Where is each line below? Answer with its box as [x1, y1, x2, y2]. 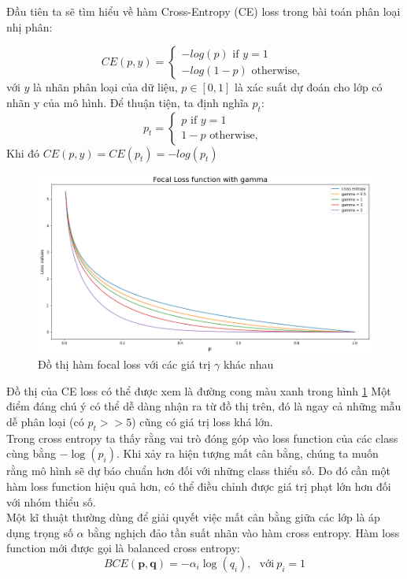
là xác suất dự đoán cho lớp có [235, 79, 383, 95]
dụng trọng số [6, 524, 73, 540]
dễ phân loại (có [6, 414, 84, 430]
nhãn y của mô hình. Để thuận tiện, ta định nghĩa [6, 94, 249, 110]
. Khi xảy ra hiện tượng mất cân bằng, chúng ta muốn [116, 445, 379, 462]
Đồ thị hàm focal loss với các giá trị [38, 356, 211, 373]
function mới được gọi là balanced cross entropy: [6, 540, 240, 556]
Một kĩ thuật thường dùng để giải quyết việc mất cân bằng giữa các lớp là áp [6, 509, 380, 525]
